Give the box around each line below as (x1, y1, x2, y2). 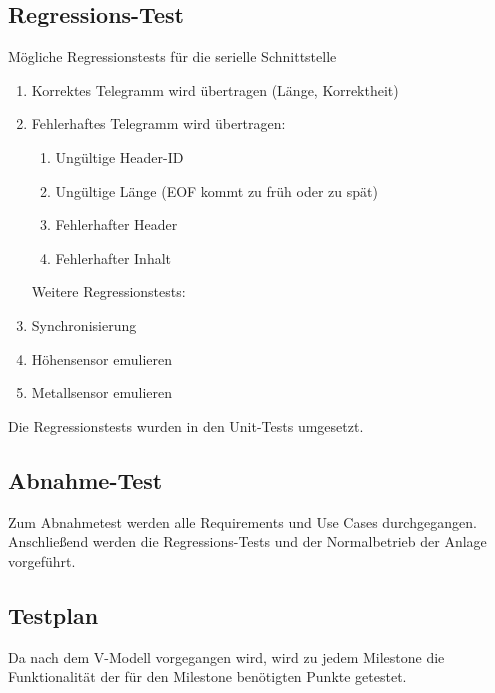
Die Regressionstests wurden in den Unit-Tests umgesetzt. (8, 415, 364, 436)
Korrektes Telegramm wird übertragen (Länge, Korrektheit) (31, 79, 399, 100)
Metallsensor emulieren (31, 382, 173, 403)
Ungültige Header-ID (55, 146, 184, 167)
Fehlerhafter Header (55, 214, 178, 235)
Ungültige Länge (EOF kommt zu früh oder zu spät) (55, 180, 378, 201)
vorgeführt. (8, 550, 76, 571)
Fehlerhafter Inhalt (55, 247, 172, 268)
